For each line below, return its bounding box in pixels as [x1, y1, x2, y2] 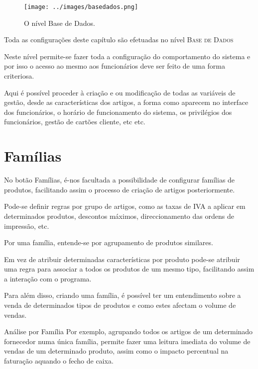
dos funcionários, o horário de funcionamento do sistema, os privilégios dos [4, 106, 232, 117]
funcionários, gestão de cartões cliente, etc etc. [4, 116, 145, 127]
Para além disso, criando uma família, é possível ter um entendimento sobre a [4, 290, 241, 300]
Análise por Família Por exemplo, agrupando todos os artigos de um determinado [4, 326, 253, 337]
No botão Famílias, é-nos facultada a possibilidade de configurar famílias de [4, 175, 235, 185]
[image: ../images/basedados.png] [24, 3, 138, 10]
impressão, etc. [4, 220, 49, 231]
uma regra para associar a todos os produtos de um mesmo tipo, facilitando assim [4, 264, 255, 274]
